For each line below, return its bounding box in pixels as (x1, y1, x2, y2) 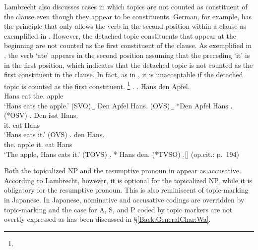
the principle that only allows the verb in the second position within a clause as (4, 21, 246, 31)
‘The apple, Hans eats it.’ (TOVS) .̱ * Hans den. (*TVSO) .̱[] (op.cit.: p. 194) (4, 149, 239, 159)
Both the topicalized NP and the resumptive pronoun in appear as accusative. (4, 165, 241, 176)
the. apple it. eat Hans (4, 139, 72, 149)
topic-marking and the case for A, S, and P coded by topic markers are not (4, 204, 233, 214)
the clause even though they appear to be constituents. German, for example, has (4, 11, 252, 21)
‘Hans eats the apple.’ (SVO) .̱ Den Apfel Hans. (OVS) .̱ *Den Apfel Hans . (4, 100, 233, 110)
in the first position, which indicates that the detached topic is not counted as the (4, 59, 253, 70)
